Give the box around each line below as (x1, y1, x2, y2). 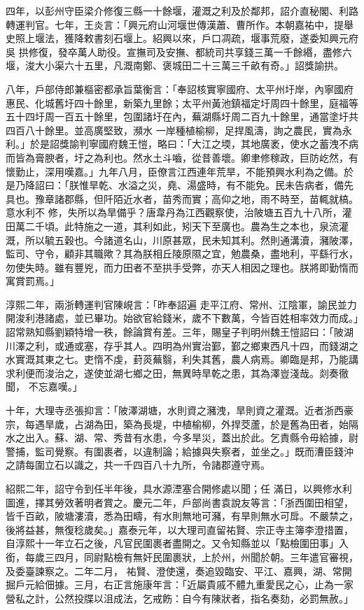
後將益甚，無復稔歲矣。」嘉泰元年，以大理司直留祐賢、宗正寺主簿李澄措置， (6, 522, 353, 537)
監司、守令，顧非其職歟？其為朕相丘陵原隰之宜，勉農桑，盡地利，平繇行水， (6, 246, 358, 261)
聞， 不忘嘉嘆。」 (6, 379, 83, 394)
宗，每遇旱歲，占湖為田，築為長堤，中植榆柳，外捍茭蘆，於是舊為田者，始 (6, 416, 349, 431)
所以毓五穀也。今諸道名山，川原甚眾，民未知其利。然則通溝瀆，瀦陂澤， (24, 232, 358, 247)
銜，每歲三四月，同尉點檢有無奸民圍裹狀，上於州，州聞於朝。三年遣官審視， (6, 549, 358, 564)
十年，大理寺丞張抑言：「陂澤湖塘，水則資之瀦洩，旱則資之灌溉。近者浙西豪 (6, 403, 353, 418)
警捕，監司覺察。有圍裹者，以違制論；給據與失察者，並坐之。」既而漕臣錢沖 (6, 444, 353, 458)
